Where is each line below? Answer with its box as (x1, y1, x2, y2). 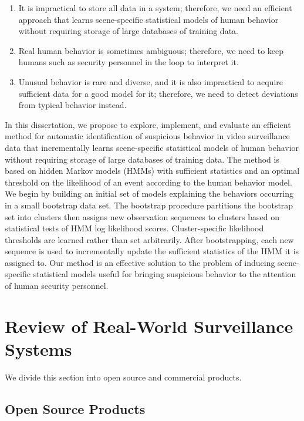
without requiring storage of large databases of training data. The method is (5, 153, 279, 165)
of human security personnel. (5, 279, 109, 292)
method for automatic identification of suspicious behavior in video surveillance (5, 130, 290, 142)
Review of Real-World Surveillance (5, 314, 293, 338)
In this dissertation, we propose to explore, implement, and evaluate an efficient (5, 118, 291, 130)
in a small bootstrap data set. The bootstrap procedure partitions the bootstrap (5, 198, 293, 211)
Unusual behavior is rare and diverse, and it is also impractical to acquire (18, 75, 283, 87)
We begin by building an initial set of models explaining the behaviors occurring (5, 187, 293, 200)
